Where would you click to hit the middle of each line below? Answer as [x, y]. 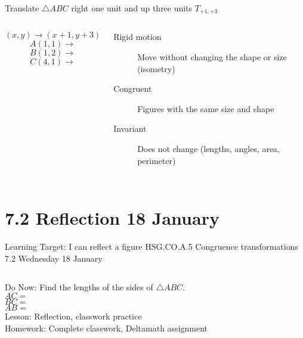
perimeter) [157, 160]
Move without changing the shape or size [212, 57]
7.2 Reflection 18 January [112, 218]
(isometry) [156, 68]
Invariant [130, 128]
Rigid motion [137, 37]
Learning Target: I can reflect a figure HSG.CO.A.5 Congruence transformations [151, 246]
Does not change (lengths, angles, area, [209, 149]
